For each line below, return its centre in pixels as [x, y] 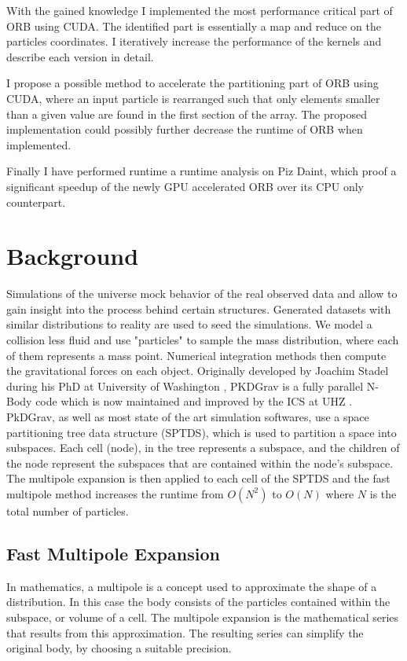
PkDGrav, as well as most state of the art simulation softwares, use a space [188, 417]
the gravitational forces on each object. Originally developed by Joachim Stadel [198, 371]
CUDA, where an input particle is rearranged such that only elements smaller [193, 98]
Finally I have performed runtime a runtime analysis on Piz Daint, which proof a [202, 171]
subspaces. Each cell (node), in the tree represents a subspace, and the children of [203, 448]
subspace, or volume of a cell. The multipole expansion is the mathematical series [203, 617]
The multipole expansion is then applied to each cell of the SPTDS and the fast [198, 478]
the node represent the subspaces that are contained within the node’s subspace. [200, 463]
